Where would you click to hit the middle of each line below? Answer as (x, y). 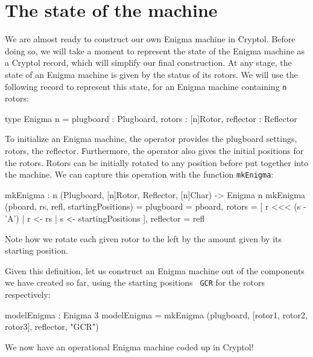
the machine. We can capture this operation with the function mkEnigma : (139, 174)
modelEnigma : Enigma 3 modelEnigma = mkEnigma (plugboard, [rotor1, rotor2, (156, 314)
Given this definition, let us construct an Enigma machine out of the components (155, 270)
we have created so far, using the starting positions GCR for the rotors (135, 282)
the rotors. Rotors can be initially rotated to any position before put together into (157, 162)
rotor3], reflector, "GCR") (52, 326)
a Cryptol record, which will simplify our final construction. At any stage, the (148, 63)
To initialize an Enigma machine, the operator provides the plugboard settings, (151, 139)
